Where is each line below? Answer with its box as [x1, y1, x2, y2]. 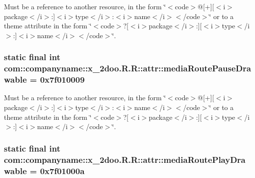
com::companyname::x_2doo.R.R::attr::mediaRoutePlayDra [4, 153, 246, 165]
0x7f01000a [40, 164, 85, 177]
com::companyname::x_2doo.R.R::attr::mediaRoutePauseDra [4, 62, 251, 74]
